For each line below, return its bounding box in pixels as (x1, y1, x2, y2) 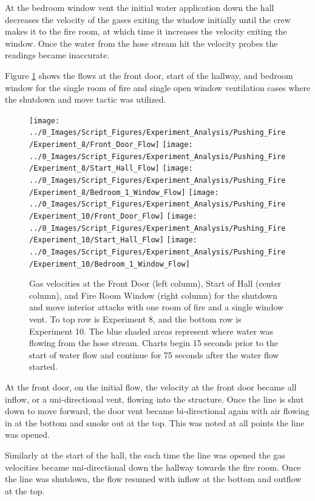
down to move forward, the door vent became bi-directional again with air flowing (5, 404, 310, 417)
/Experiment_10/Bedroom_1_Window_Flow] (29, 259, 190, 268)
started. (29, 360, 58, 373)
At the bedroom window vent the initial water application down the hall (5, 1, 274, 13)
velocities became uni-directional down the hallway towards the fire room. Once (5, 460, 301, 473)
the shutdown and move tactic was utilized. (5, 93, 166, 106)
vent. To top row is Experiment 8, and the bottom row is (29, 313, 242, 325)
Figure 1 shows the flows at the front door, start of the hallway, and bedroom (5, 69, 293, 81)
